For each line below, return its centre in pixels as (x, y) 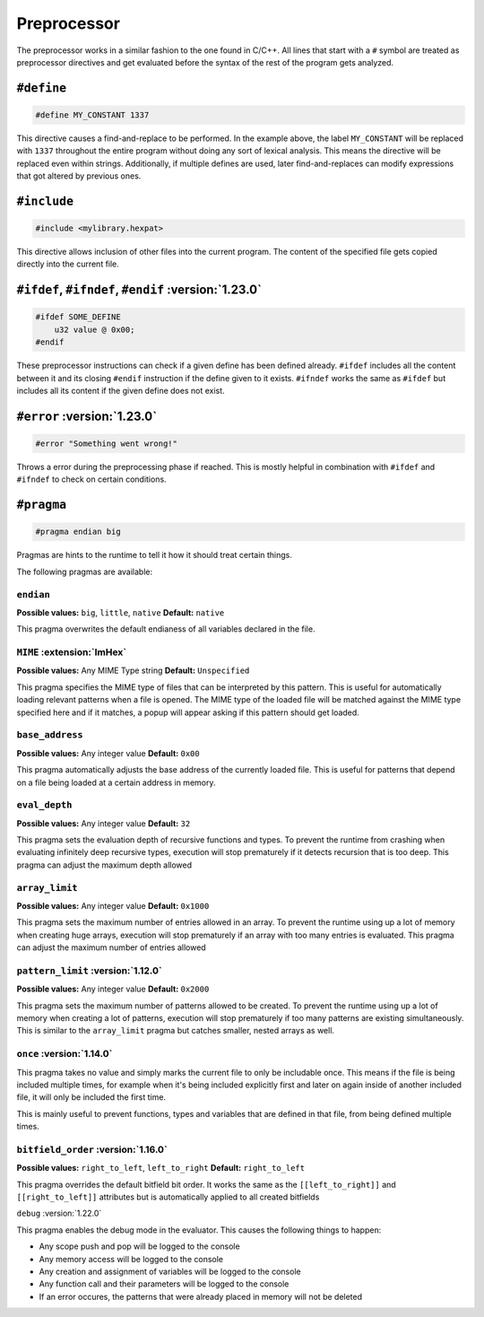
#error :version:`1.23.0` (86, 416)
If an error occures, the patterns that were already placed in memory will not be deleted (201, 1296)
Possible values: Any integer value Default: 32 (104, 823)
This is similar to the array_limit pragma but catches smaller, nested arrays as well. (176, 1031)
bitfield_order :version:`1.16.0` (92, 1149)
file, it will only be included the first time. (91, 1097)
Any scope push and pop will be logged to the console (140, 1246)
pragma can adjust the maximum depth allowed (104, 865)
